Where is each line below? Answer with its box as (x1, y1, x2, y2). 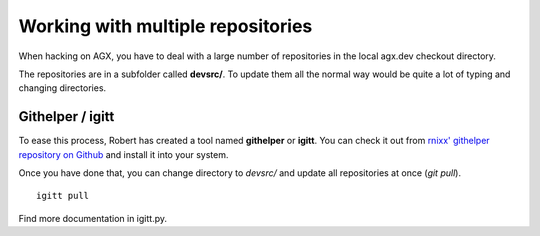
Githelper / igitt (18, 108, 115, 125)
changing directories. (18, 82, 107, 94)
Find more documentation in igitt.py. (18, 212, 168, 224)
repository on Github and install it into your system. (18, 148, 229, 160)
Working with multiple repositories (18, 15, 313, 37)
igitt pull (36, 190, 90, 202)
